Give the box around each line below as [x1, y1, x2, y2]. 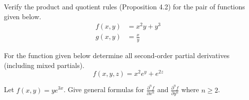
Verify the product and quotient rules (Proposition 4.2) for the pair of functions [4, 1, 245, 11]
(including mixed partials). [4, 60, 85, 70]
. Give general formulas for [63, 84, 144, 95]
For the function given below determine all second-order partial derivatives [4, 50, 230, 61]
